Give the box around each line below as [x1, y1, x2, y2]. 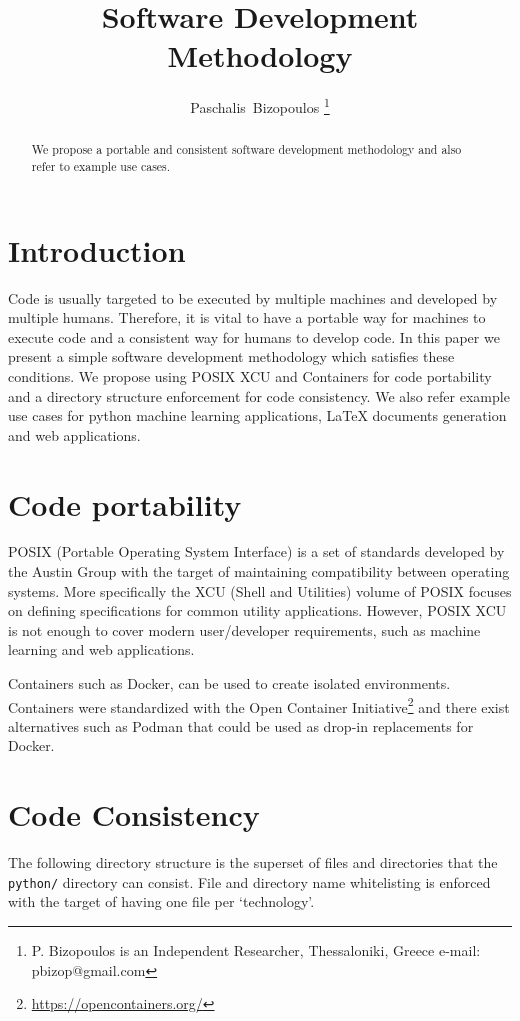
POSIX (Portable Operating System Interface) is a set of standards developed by [8, 541, 505, 562]
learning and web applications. [8, 639, 195, 660]
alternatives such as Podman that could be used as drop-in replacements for [8, 715, 474, 736]
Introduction [8, 229, 186, 270]
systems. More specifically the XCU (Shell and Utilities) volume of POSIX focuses [8, 580, 512, 601]
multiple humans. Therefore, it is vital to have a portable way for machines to [8, 307, 486, 328]
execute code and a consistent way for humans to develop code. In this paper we [8, 326, 500, 347]
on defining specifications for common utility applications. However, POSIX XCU [8, 600, 507, 621]
